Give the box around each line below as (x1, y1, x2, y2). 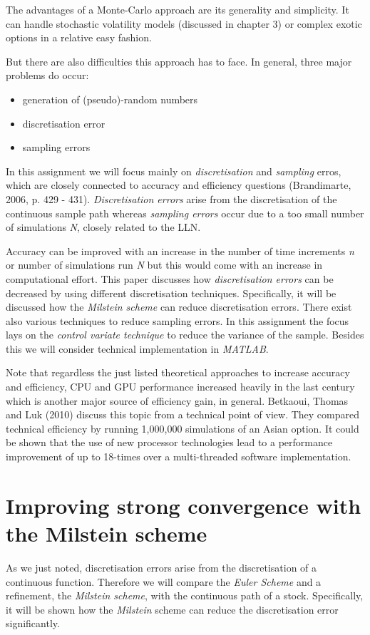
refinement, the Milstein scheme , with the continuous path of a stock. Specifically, (6, 588, 364, 603)
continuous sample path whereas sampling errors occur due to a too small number (6, 205, 364, 220)
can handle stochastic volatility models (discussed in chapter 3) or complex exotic (6, 16, 362, 31)
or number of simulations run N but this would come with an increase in (6, 257, 323, 272)
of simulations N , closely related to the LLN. (6, 220, 201, 234)
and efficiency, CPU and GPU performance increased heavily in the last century (6, 379, 355, 394)
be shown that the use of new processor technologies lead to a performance (6, 435, 333, 450)
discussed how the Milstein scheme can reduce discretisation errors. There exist (6, 299, 352, 314)
